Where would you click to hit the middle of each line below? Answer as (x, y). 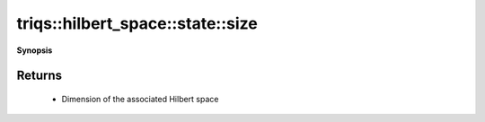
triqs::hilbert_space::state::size (137, 23)
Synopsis (35, 50)
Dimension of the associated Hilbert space (140, 99)
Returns (40, 76)
